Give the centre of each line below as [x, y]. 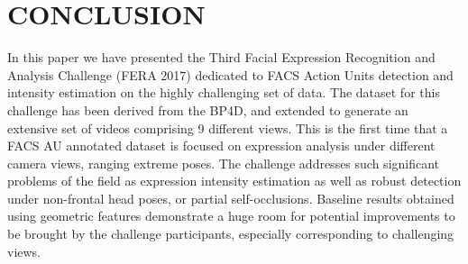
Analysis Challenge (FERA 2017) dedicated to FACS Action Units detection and [230, 74]
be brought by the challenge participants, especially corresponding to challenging [231, 234]
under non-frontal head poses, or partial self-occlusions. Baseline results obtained [231, 198]
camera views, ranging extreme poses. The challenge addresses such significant [224, 163]
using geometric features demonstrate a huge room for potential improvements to [231, 216]
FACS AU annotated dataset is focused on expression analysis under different [221, 146]
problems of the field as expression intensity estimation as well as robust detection [234, 181]
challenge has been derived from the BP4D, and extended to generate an [208, 109]
